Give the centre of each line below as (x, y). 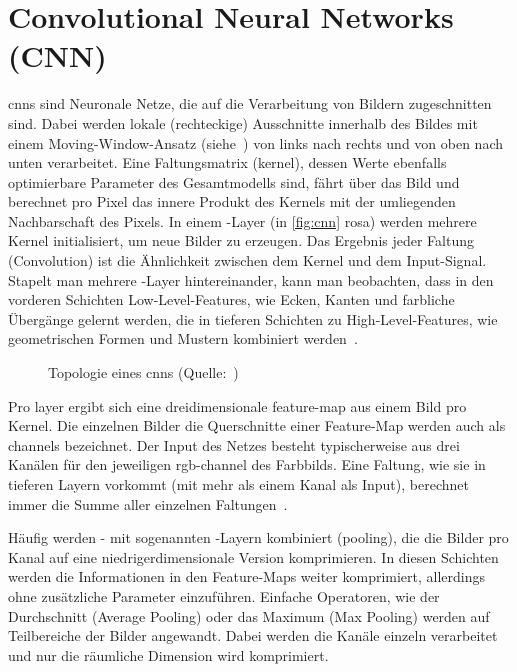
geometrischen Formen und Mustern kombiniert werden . (183, 338)
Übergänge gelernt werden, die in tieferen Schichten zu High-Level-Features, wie (253, 318)
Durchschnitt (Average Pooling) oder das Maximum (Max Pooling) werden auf (249, 615)
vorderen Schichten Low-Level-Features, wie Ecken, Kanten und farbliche (231, 299)
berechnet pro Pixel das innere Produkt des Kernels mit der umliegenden (232, 201)
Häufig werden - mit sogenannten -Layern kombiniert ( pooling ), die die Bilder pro (258, 537)
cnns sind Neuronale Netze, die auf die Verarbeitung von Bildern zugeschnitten (250, 103)
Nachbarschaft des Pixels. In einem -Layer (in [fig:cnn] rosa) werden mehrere (242, 220)
